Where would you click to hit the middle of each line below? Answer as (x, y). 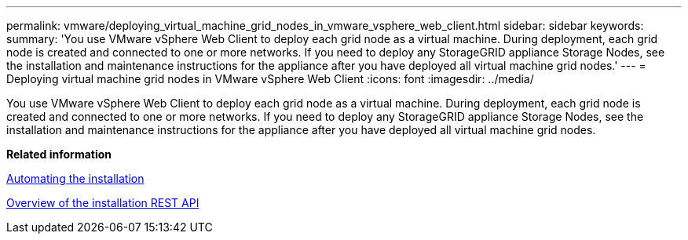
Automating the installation (75, 178)
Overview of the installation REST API (103, 203)
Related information (59, 154)
